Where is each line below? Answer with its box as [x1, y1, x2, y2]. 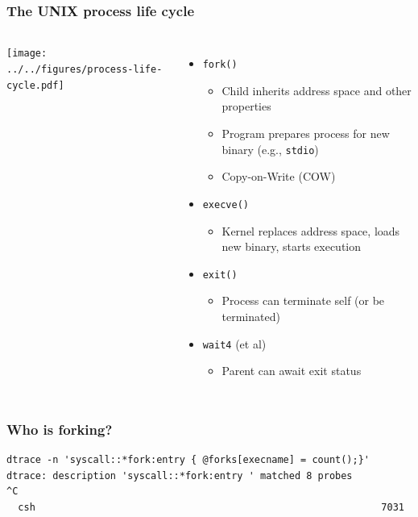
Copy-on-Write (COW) [221, 168, 336, 185]
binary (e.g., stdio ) [221, 140, 319, 157]
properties [221, 98, 271, 115]
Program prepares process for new [221, 125, 390, 142]
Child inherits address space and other [221, 81, 412, 98]
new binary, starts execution [221, 238, 362, 255]
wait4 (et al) [202, 335, 267, 352]
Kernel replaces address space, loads [221, 222, 400, 239]
